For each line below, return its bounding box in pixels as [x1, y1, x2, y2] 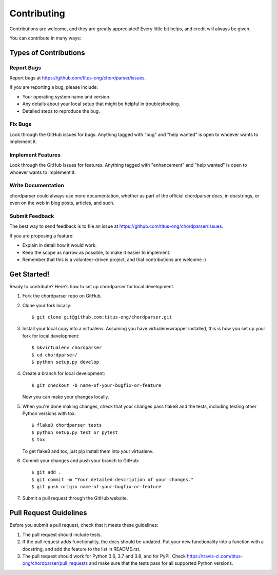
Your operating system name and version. [22, 93, 111, 100]
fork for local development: [22, 332, 80, 339]
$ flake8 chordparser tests [31, 422, 102, 428]
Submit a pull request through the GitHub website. [22, 495, 128, 501]
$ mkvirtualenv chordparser [31, 345, 102, 351]
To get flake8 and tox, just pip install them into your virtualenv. [22, 448, 154, 454]
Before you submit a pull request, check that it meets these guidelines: [9, 522, 159, 528]
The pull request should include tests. [22, 531, 102, 538]
